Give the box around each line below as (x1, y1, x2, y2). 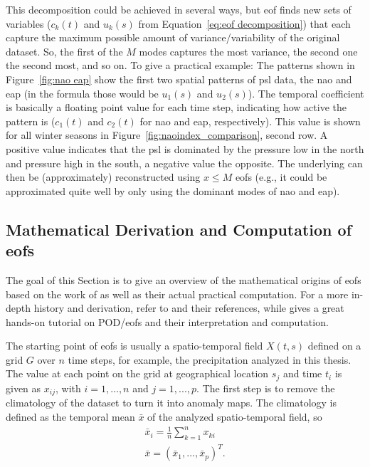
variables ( (6, 16, 51, 31)
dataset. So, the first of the (6, 43, 123, 58)
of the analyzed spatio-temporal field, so (147, 409, 322, 424)
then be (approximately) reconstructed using (6, 169, 201, 184)
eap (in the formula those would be (6, 85, 159, 100)
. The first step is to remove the (196, 380, 335, 395)
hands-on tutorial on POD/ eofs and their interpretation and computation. (6, 314, 329, 329)
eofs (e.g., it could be (235, 169, 327, 184)
